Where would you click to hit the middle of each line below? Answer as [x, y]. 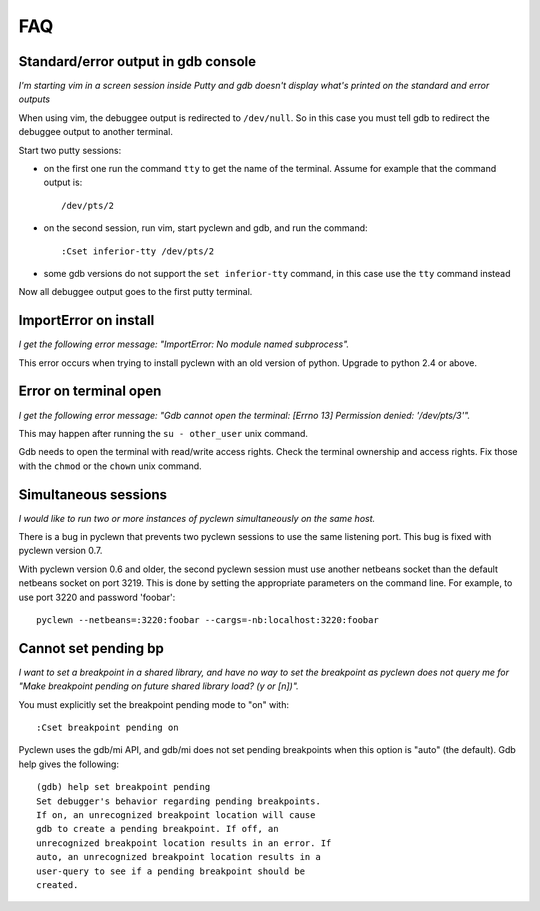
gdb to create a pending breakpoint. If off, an [157, 829]
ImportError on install [86, 320]
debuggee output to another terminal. [96, 132]
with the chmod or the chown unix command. [110, 466]
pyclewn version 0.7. [60, 551]
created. [57, 884]
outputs [34, 99]
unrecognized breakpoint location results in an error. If [184, 843]
